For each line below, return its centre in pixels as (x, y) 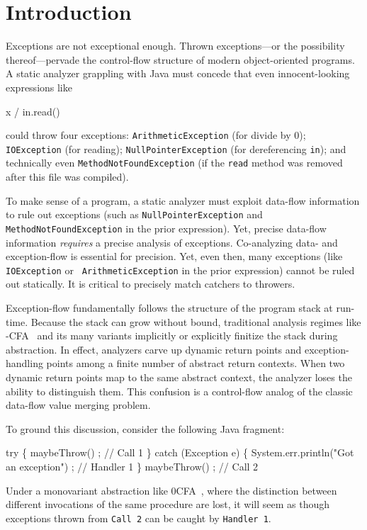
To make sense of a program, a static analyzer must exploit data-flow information (183, 200)
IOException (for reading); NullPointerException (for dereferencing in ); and (176, 148)
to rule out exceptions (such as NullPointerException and (134, 214)
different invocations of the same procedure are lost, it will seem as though (168, 504)
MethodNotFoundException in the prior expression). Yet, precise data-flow (166, 228)
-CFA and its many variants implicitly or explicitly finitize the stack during (172, 336)
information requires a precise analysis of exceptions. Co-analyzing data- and (172, 242)
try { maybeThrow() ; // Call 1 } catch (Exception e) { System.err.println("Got (180, 452)
